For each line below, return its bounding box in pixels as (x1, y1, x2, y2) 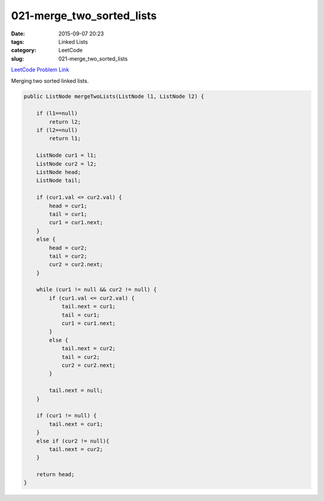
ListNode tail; (36, 177, 81, 184)
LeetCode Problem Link (11, 66, 70, 73)
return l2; (49, 118, 81, 125)
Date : (11, 30, 25, 37)
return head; (36, 471, 75, 478)
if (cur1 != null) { (36, 412, 97, 419)
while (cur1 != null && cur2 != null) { (36, 286, 157, 293)
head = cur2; (49, 244, 88, 251)
